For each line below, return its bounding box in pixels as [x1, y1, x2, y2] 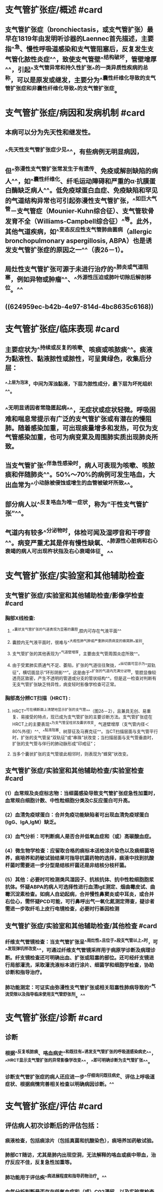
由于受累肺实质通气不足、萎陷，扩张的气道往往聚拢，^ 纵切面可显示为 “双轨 [12, 661, 156, 668]
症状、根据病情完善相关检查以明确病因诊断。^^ [5, 1081, 114, 1087]
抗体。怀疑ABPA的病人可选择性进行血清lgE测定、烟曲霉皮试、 [5, 883, 150, 890]
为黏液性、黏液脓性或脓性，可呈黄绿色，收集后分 [5, 355, 152, 363]
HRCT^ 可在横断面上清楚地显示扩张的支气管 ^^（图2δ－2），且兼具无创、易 [12, 707, 147, 714]
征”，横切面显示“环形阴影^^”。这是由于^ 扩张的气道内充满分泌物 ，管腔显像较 [12, 668, 157, 675]
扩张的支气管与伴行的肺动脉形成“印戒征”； [12, 740, 97, 747]
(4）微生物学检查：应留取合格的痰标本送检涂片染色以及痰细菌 [5, 847, 149, 854]
